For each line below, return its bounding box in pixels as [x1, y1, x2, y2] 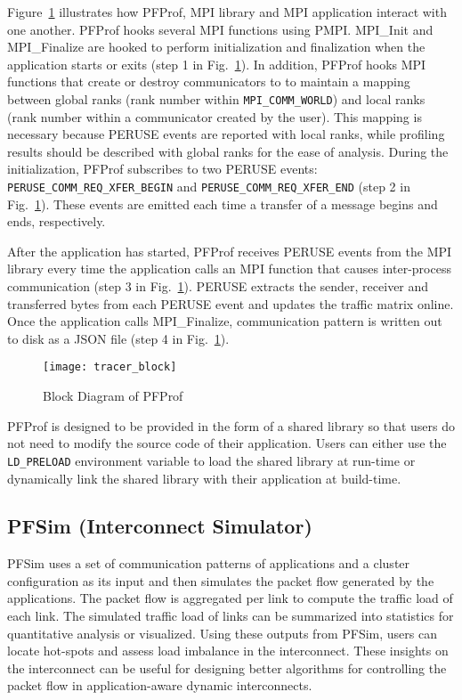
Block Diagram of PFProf [43, 387, 183, 405]
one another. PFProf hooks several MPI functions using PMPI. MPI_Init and [7, 20, 434, 38]
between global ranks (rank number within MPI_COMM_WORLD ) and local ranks [7, 89, 426, 108]
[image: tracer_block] [43, 361, 177, 374]
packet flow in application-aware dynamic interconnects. [7, 676, 312, 695]
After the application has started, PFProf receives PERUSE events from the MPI [7, 241, 452, 260]
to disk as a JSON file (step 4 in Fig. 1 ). [7, 329, 230, 347]
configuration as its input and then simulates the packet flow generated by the [7, 571, 434, 590]
